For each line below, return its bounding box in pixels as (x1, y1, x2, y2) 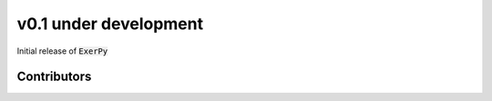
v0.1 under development (16, 14, 204, 34)
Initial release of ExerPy (16, 45, 108, 56)
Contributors (16, 69, 92, 85)
